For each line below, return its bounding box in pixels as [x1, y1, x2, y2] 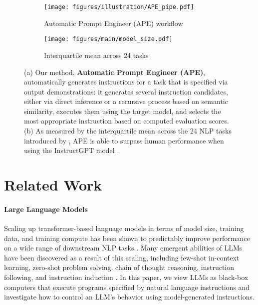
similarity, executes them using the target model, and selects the [24, 105, 221, 116]
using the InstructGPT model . [24, 145, 119, 155]
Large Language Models [4, 203, 88, 214]
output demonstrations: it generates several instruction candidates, [24, 86, 228, 96]
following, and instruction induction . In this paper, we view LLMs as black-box [4, 271, 249, 282]
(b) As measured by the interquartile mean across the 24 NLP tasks [24, 125, 232, 136]
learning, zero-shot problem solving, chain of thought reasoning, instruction [4, 262, 235, 272]
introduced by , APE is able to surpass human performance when [24, 135, 224, 145]
